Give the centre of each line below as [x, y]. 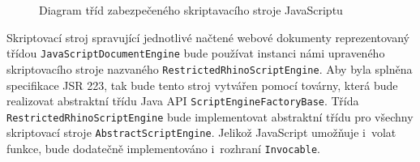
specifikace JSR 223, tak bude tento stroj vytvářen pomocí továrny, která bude [202, 85]
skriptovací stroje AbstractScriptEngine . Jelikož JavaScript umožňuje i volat [201, 132]
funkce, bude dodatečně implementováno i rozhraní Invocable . [163, 149]
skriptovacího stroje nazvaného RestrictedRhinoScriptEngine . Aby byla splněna [210, 68]
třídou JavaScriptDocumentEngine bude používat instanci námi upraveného [196, 53]
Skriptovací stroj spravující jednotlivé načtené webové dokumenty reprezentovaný [208, 37]
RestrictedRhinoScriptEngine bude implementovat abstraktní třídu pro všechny [210, 116]
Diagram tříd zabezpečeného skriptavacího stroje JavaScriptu [191, 10]
